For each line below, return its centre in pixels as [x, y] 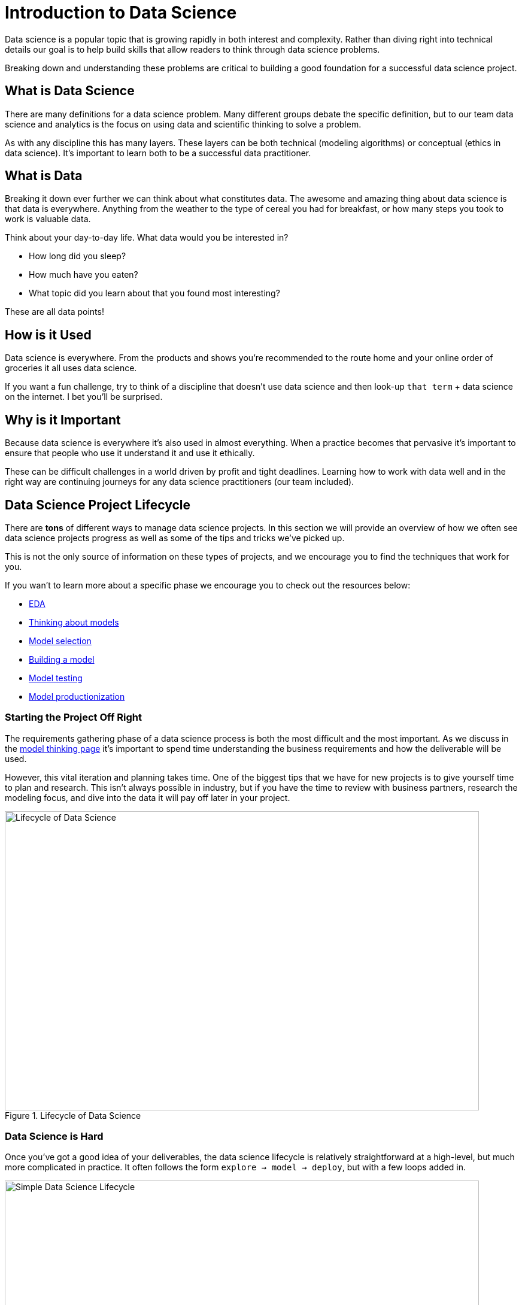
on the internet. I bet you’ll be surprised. [84, 397]
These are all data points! [54, 312]
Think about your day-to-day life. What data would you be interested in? [147, 238]
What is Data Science [70, 91]
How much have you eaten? [84, 275]
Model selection [60, 641]
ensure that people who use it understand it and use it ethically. [130, 453]
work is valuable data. [48, 219]
